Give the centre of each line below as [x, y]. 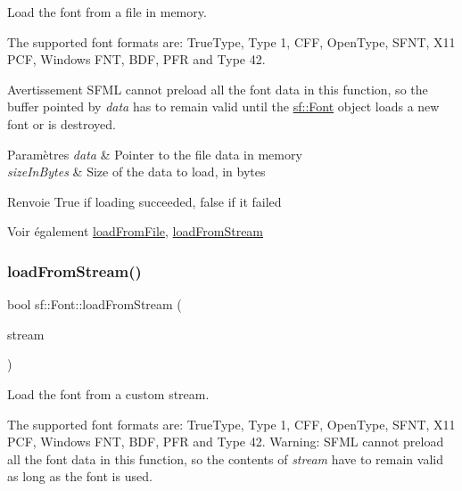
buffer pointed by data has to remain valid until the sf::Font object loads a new [223, 106]
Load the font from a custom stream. [108, 393]
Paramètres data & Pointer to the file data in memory [155, 154]
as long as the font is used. [80, 476]
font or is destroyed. [62, 123]
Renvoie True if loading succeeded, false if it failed [144, 201]
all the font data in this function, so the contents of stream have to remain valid [225, 458]
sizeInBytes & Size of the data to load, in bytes [136, 172]
